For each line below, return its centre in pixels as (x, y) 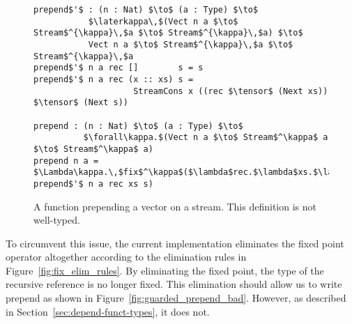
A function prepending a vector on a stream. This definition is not (175, 206)
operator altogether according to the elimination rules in (126, 257)
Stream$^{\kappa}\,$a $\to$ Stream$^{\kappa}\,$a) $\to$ (168, 33)
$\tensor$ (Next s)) (81, 103)
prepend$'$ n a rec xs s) (93, 184)
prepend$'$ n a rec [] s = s (118, 68)
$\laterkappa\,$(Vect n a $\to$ (163, 21)
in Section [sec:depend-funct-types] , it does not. (108, 311)
